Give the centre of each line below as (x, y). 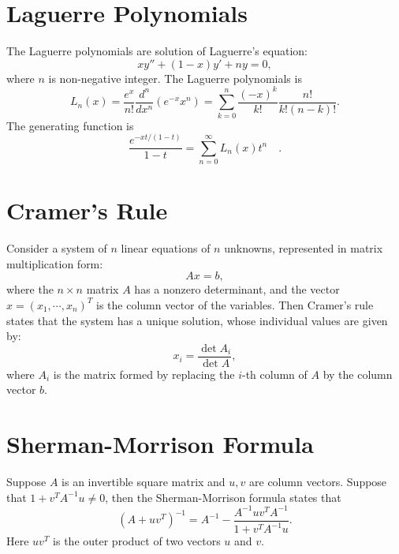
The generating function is (70, 125)
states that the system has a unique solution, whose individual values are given (197, 320)
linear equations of (166, 248)
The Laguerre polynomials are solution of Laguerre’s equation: (157, 51)
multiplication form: (55, 263)
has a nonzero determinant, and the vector (237, 289)
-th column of (274, 374)
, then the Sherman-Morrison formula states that (223, 497)
